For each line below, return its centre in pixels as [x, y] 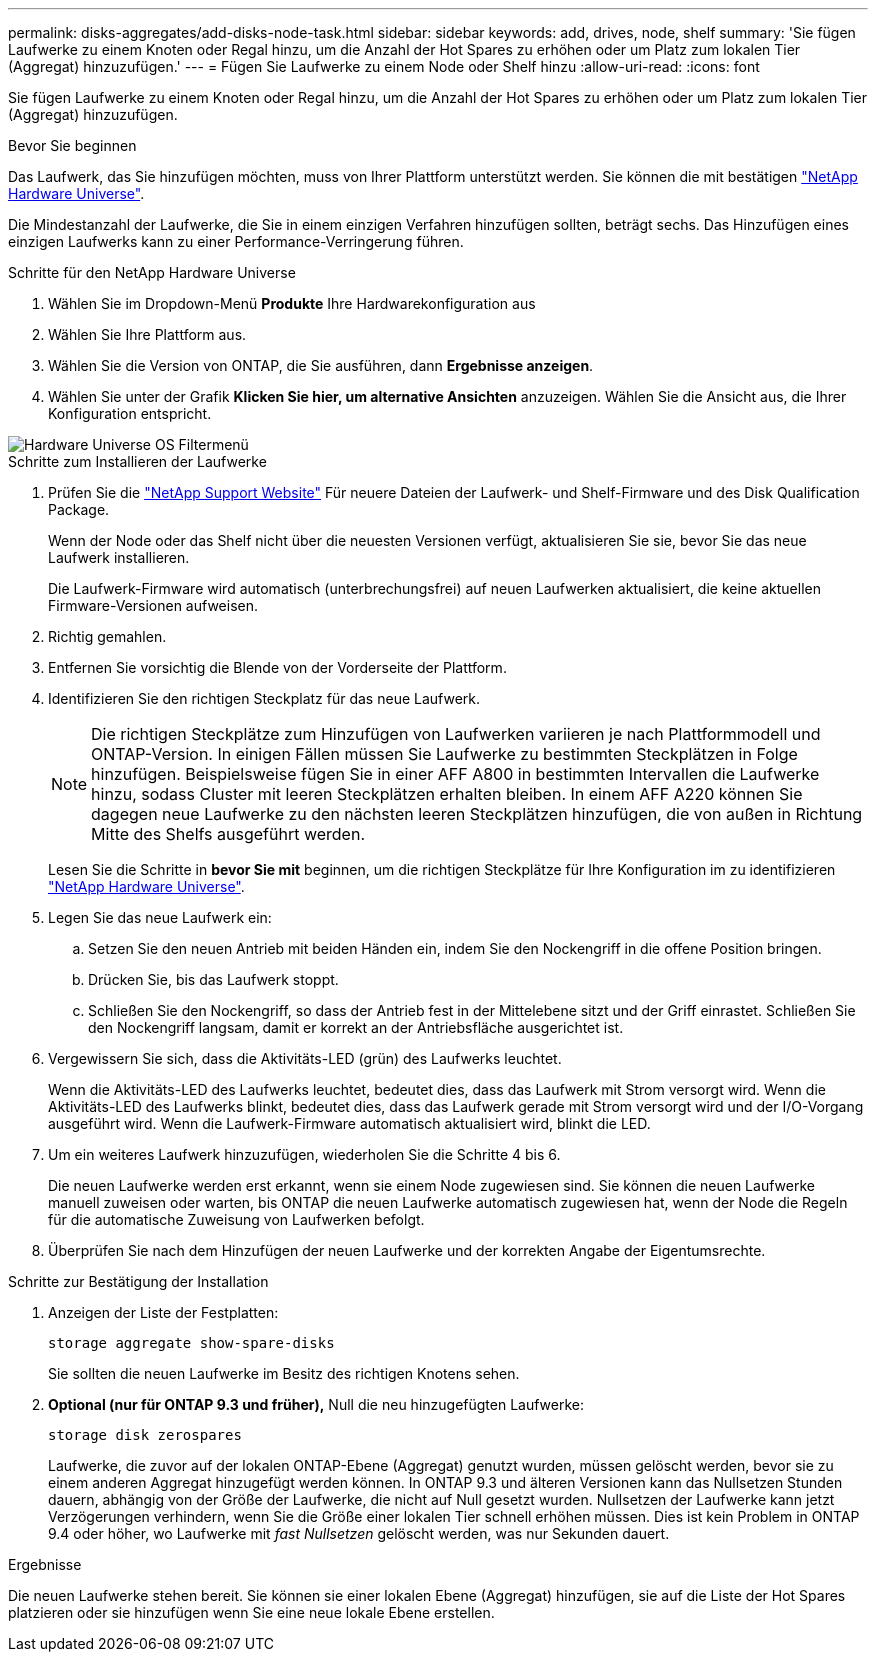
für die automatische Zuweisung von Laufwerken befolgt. [236, 1219]
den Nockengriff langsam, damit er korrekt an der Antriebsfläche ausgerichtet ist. [356, 1027]
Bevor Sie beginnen [72, 145]
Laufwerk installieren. [119, 557]
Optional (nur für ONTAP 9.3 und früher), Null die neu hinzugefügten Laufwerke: [316, 1404]
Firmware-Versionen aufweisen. [153, 605]
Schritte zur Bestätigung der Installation [138, 1281]
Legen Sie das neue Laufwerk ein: [160, 917]
